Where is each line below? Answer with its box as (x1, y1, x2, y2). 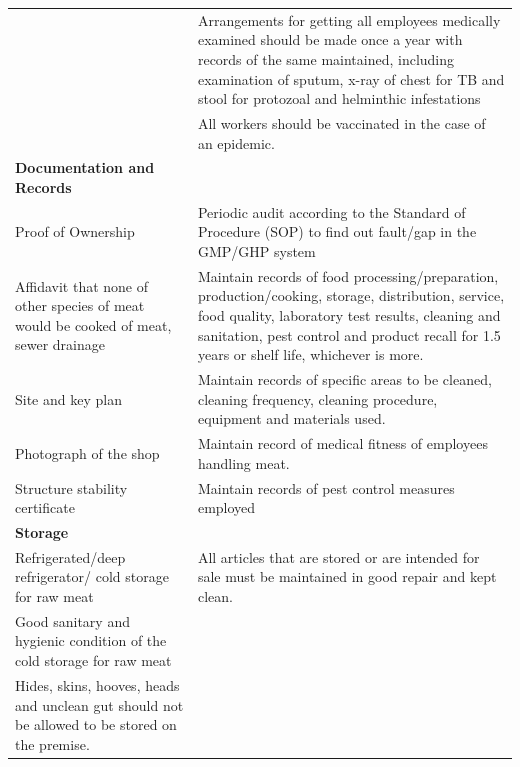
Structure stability (15, 477, 128, 498)
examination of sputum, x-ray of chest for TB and (197, 68, 505, 89)
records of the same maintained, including (197, 48, 455, 69)
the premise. (15, 733, 90, 754)
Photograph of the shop (15, 442, 160, 463)
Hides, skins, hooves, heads (15, 674, 180, 695)
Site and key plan (15, 388, 122, 409)
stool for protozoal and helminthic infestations (197, 88, 481, 109)
